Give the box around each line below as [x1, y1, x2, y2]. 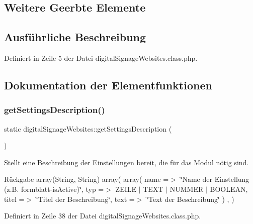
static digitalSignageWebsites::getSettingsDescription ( [4, 123, 172, 134]
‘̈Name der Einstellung [180, 174, 249, 184]
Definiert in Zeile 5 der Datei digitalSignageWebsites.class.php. [4, 52, 198, 63]
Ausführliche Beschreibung [4, 29, 146, 45]
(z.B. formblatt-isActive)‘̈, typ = [4, 183, 104, 194]
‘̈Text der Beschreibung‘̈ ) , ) [146, 193, 234, 204]
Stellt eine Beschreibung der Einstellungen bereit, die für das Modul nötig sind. [4, 157, 249, 167]
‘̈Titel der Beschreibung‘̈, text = [36, 193, 135, 204]
